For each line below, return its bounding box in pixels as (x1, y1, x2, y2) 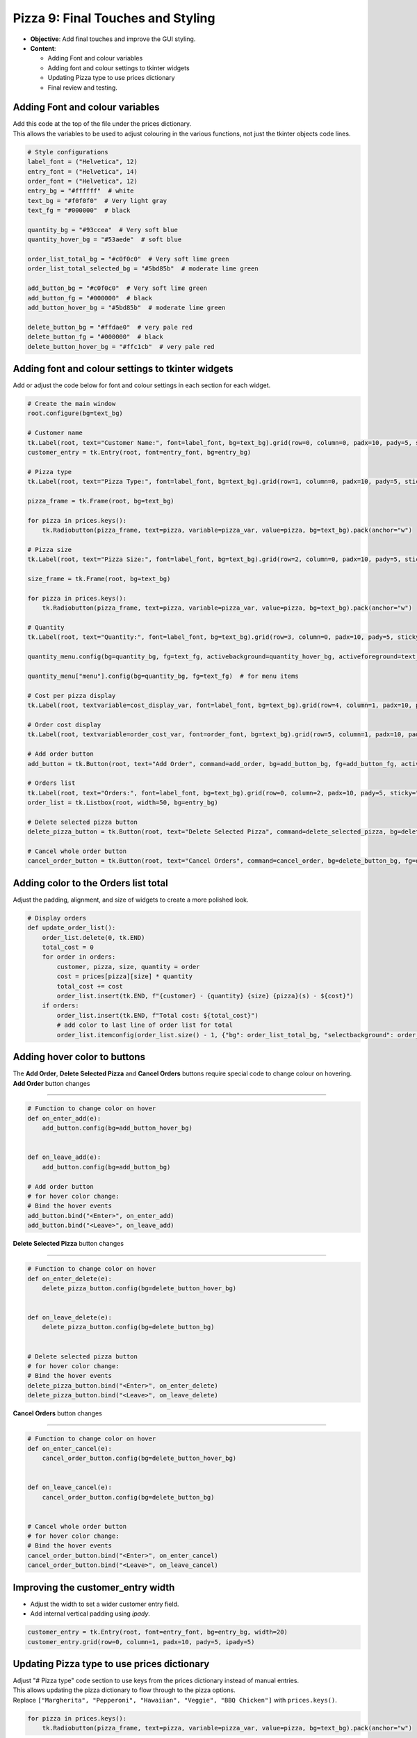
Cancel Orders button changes (13, 1409, 102, 1418)
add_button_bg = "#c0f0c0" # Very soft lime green (27, 284, 208, 292)
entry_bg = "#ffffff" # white (27, 187, 135, 195)
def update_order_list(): (27, 924, 116, 932)
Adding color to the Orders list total (13, 877, 168, 889)
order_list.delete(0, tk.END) (42, 934, 145, 941)
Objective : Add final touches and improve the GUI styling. (30, 35, 196, 43)
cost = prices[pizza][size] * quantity (56, 973, 193, 980)
